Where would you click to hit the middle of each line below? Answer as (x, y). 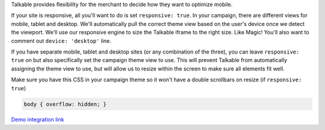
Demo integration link (38, 120)
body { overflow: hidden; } (65, 104)
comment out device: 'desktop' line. (61, 41)
